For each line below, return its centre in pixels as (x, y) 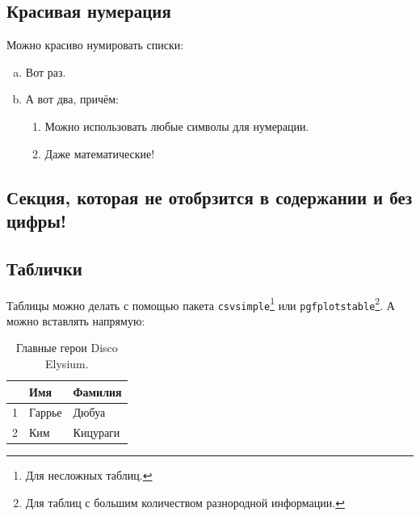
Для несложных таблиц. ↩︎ (89, 475)
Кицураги (97, 432)
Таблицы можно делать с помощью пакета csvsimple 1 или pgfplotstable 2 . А (201, 304)
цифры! (37, 220)
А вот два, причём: (72, 99)
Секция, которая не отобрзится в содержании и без (210, 197)
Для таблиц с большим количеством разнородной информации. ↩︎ (185, 503)
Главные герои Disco (67, 348)
